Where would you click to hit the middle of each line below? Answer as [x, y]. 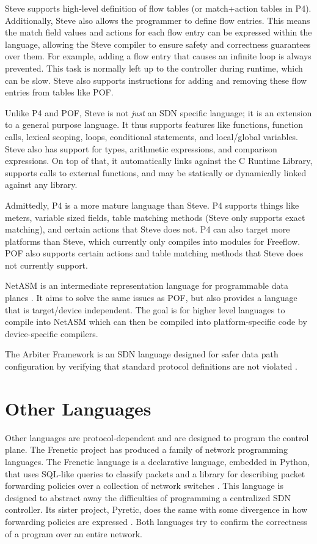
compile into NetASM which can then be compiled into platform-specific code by [156, 322]
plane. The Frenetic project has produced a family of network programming [146, 449]
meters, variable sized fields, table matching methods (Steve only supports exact [155, 217]
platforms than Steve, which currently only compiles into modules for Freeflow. [153, 241]
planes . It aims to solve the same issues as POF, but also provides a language [151, 298]
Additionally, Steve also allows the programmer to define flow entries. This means [158, 20]
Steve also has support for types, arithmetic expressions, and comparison [141, 148]
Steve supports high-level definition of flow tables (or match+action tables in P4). [158, 8]
